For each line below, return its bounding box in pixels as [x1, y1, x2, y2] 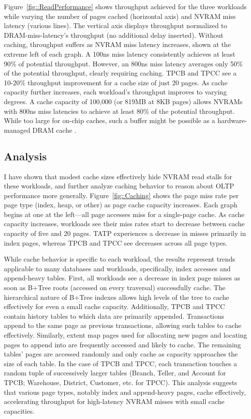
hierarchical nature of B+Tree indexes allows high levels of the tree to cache [4, 292, 229, 302]
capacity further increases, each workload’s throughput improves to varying [4, 87, 227, 97]
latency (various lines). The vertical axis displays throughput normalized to [4, 20, 227, 31]
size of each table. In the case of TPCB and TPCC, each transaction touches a [4, 358, 237, 368]
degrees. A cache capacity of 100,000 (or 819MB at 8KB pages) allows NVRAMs [4, 96, 243, 106]
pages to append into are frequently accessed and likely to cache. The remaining [4, 339, 241, 349]
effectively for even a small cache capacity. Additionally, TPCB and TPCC [4, 301, 225, 311]
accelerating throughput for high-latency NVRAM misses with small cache [4, 396, 224, 406]
